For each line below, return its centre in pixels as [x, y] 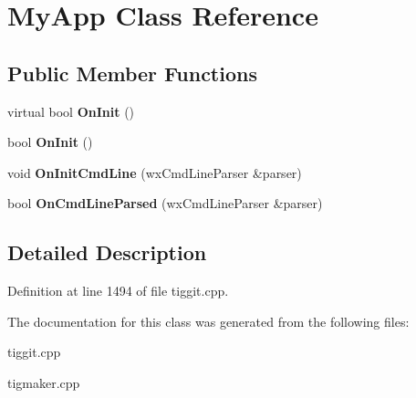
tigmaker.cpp [44, 382]
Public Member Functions [132, 73]
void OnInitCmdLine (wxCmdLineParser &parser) [155, 172]
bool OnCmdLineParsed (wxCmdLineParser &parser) [165, 203]
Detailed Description [107, 252]
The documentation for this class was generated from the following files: [208, 321]
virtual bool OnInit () [71, 111]
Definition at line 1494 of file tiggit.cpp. [118, 291]
